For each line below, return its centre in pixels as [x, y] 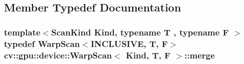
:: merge [200, 55]
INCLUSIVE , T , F [129, 43]
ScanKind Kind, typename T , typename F [140, 32]
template [22, 32]
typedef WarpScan [42, 43]
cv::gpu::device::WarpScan [58, 55]
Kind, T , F [148, 55]
